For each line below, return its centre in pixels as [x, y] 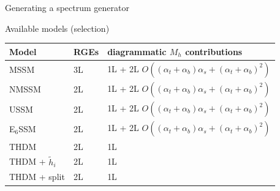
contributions [214, 51]
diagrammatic [137, 51]
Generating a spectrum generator [67, 7]
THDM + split [37, 177]
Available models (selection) [57, 28]
